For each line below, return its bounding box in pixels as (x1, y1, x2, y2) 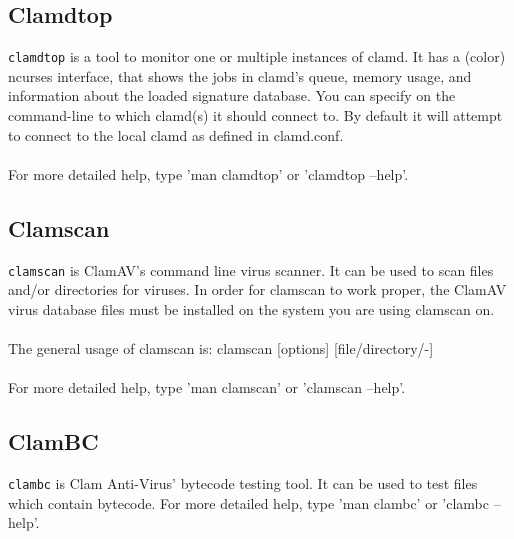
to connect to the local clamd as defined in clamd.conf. (8, 124, 344, 145)
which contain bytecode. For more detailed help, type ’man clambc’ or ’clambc (8, 492, 489, 513)
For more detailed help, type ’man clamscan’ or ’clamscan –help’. (8, 377, 406, 398)
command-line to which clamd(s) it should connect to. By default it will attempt (8, 105, 503, 126)
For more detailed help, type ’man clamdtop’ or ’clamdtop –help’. (8, 163, 409, 184)
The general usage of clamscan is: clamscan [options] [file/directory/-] (8, 338, 434, 359)
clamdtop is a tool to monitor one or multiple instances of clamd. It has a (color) (8, 46, 506, 67)
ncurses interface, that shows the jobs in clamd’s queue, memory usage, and (8, 65, 472, 86)
